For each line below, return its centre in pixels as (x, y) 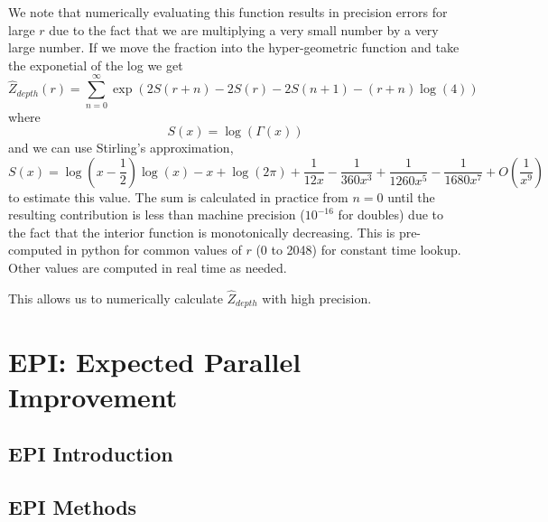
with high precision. (317, 298)
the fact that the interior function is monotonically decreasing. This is (202, 232)
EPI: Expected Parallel (155, 361)
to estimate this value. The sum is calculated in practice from (178, 196)
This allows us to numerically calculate (116, 298)
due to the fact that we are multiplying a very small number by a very (244, 29)
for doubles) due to (391, 214)
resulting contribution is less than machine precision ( (157, 214)
